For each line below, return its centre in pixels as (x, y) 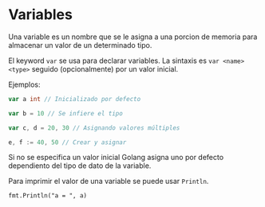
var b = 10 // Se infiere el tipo (66, 113)
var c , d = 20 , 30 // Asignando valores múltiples (94, 128)
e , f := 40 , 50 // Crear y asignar (67, 142)
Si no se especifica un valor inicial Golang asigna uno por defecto (116, 158)
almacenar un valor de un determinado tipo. (80, 45)
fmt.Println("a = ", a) (48, 196)
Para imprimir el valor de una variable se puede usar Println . (109, 182)
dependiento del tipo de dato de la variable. (80, 166)
